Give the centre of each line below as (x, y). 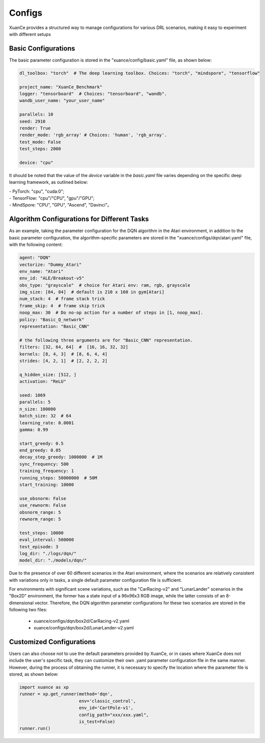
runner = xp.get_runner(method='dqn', (66, 694)
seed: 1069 (32, 395)
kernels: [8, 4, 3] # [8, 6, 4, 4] (64, 354)
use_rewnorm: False (43, 505)
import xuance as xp (44, 687)
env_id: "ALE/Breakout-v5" (52, 278)
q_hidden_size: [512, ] (48, 374)
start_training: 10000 (47, 485)
